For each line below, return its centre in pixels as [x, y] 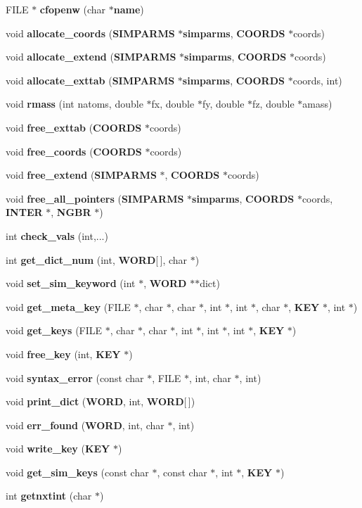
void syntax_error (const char [75, 377]
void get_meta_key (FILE [68, 306]
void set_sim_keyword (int [71, 283]
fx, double [173, 104]
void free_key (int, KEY [63, 354]
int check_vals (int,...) [57, 235]
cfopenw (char [73, 9]
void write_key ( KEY [58, 449]
